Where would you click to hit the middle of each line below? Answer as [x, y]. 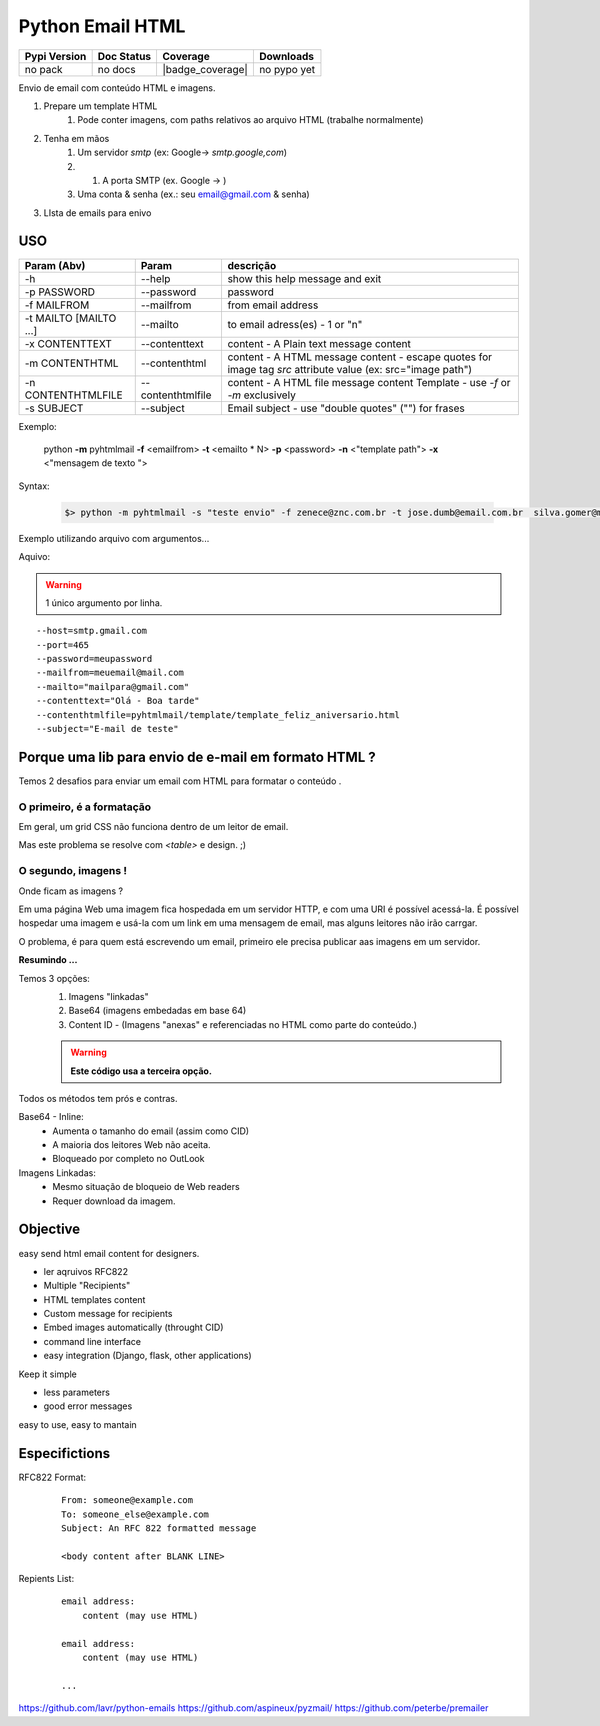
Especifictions [64, 1453]
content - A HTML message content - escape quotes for [360, 357]
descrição [252, 265]
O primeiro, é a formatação [85, 807]
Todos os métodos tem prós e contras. [98, 1098]
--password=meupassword [94, 659]
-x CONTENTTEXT [68, 343]
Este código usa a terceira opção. [141, 1071]
